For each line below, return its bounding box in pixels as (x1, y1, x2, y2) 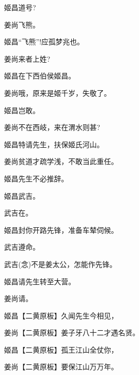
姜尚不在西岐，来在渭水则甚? (4, 122, 100, 132)
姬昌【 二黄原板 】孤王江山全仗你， (4, 344, 118, 355)
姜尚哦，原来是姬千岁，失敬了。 (4, 87, 111, 98)
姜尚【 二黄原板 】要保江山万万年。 (4, 361, 118, 372)
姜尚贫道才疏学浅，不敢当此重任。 (4, 156, 118, 167)
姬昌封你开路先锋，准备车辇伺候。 (4, 224, 118, 235)
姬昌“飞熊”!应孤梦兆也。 (4, 36, 85, 47)
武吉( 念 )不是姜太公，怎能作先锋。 (4, 258, 117, 269)
